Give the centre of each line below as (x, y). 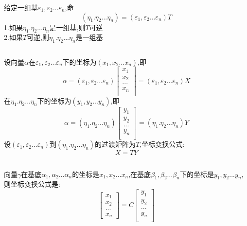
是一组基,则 (67, 27)
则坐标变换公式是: (32, 184)
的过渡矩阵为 (115, 144)
